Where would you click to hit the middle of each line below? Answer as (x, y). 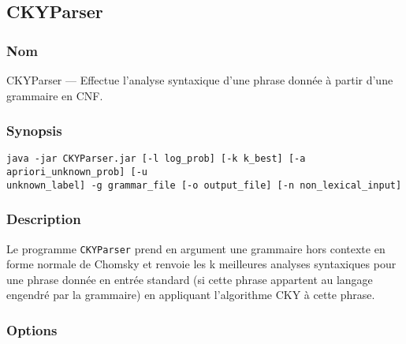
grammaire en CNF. (55, 95)
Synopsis (34, 131)
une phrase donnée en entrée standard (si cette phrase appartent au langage (190, 279)
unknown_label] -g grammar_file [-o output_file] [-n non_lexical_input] (204, 185)
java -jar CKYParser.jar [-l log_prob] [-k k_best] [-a (156, 159)
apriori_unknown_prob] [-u (77, 172)
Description (44, 219)
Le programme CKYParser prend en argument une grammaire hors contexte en (196, 248)
